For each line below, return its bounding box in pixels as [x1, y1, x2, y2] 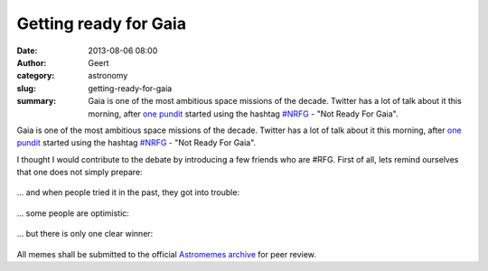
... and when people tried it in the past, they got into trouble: [16, 187, 239, 198]
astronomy [88, 70, 128, 81]
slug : [16, 82, 36, 94]
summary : [16, 96, 57, 107]
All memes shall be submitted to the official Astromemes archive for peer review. [16, 248, 316, 259]
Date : [16, 45, 38, 56]
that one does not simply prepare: [16, 167, 144, 178]
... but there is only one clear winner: [16, 229, 154, 239]
